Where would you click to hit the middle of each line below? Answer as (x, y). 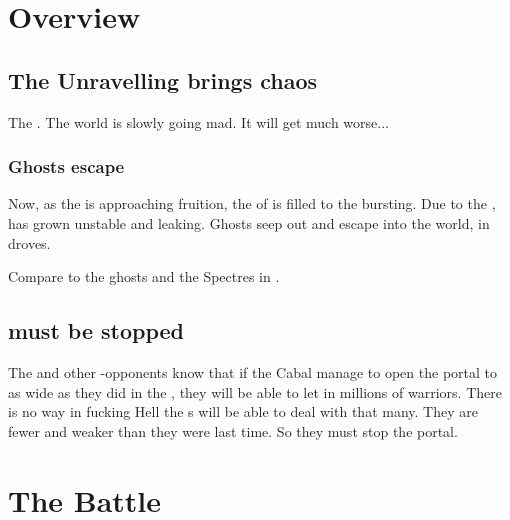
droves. (29, 242)
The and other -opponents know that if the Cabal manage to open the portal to (253, 371)
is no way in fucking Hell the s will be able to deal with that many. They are (243, 411)
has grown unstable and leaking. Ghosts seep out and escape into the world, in (249, 222)
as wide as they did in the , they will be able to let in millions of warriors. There (255, 391)
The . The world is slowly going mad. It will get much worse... (198, 121)
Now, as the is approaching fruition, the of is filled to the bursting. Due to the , (252, 203)
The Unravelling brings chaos (163, 79)
